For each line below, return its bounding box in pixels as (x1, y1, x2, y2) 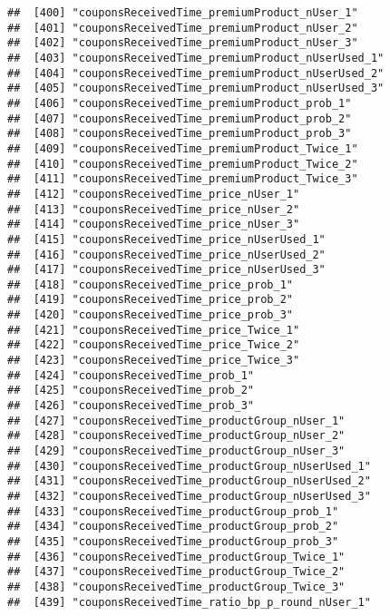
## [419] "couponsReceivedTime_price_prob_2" (7, 293, 293, 307)
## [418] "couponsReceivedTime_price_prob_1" (7, 278, 293, 291)
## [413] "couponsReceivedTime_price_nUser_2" (7, 202, 300, 216)
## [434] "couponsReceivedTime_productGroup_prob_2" (7, 520, 339, 533)
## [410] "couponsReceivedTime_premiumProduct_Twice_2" (7, 157, 358, 171)
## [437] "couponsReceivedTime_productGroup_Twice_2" (7, 565, 346, 579)
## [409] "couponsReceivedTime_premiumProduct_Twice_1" (7, 142, 358, 155)
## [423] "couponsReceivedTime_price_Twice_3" (7, 354, 300, 367)
